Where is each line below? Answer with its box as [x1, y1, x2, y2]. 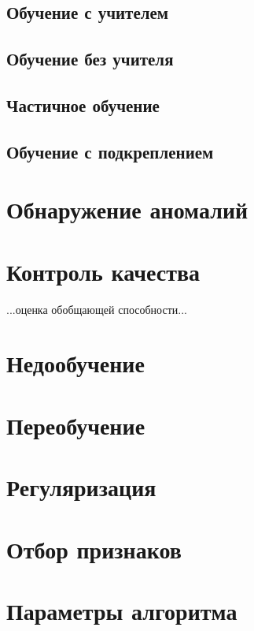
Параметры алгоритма [6, 594, 237, 626]
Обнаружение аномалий [6, 193, 248, 226]
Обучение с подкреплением [6, 139, 214, 163]
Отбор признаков [6, 532, 182, 565]
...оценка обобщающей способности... [6, 301, 187, 317]
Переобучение [6, 409, 145, 441]
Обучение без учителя [6, 47, 174, 71]
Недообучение [6, 347, 145, 379]
